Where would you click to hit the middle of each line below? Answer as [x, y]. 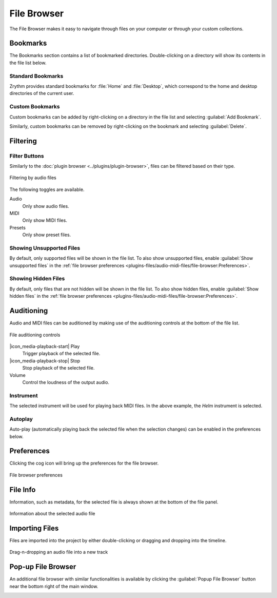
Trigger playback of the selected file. [61, 354]
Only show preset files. [47, 235]
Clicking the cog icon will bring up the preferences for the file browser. [84, 463]
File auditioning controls [35, 335]
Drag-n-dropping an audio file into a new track [59, 552]
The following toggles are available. [47, 189]
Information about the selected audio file [52, 514]
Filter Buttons [27, 156]
